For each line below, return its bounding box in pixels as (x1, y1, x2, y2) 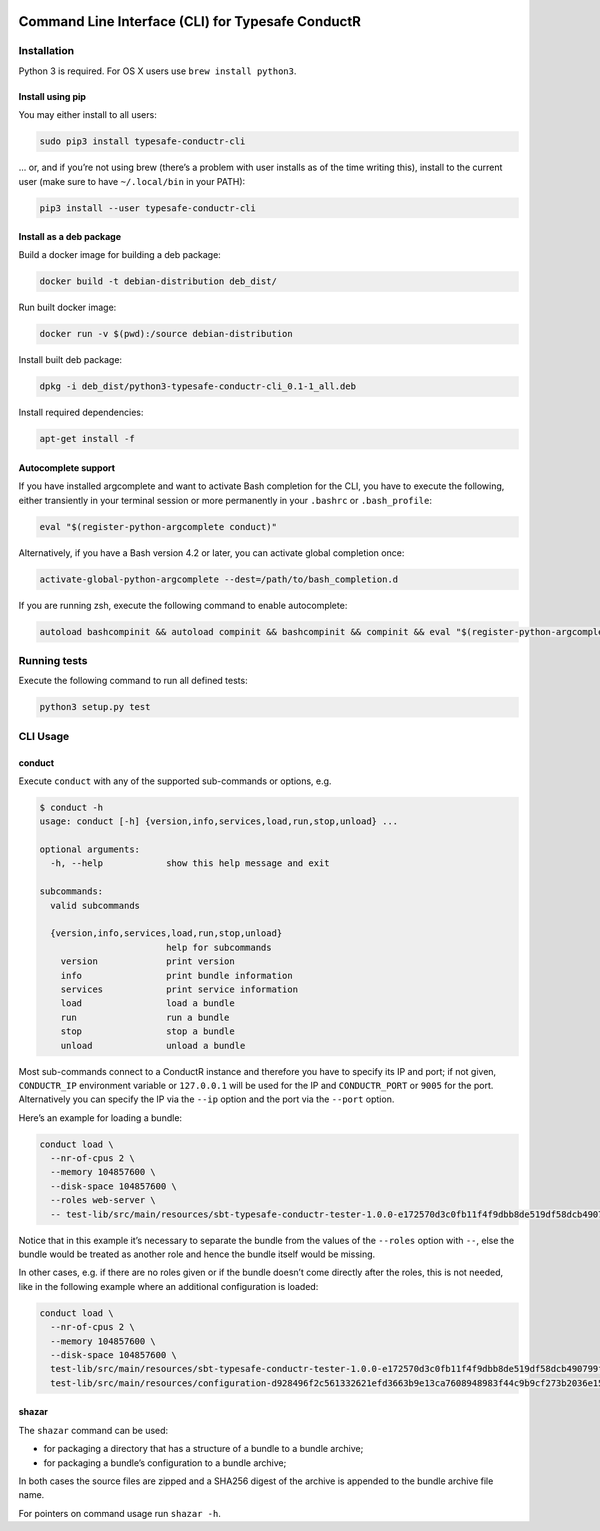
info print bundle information (60, 970, 294, 981)
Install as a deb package (18, 231, 122, 243)
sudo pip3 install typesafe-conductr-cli (39, 136, 246, 147)
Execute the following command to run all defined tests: (18, 675, 249, 687)
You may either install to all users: (18, 109, 157, 121)
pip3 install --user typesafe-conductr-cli (39, 202, 257, 214)
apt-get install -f (39, 433, 135, 445)
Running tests (18, 654, 88, 668)
